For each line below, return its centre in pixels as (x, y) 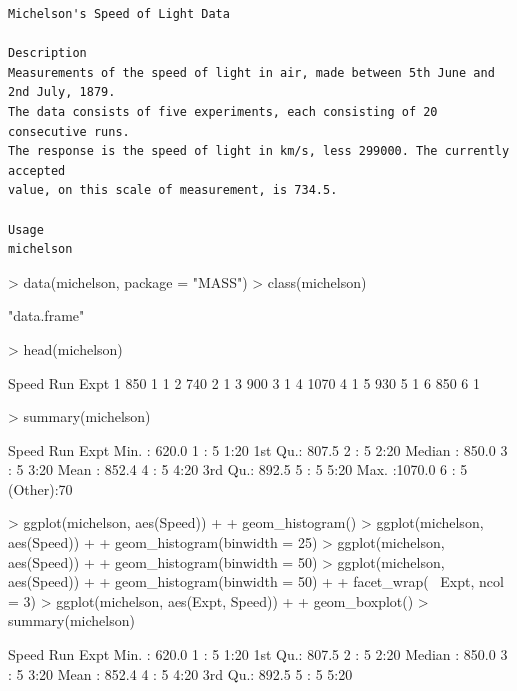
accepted (37, 170)
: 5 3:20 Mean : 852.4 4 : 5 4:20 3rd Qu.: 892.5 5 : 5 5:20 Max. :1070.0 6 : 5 (238, 469)
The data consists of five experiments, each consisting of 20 (223, 111)
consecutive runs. (69, 131)
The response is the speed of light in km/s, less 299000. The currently (259, 151)
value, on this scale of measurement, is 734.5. (173, 190)
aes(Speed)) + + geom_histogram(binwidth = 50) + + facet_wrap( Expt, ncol (256, 581)
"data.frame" (46, 315)
